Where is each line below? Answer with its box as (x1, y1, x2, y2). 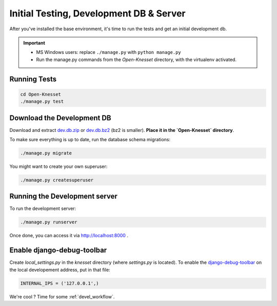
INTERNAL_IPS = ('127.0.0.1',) (20, 280, 100, 286)
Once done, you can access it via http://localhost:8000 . (9, 233, 128, 239)
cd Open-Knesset (20, 91, 62, 97)
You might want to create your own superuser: (9, 163, 108, 169)
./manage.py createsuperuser (20, 177, 94, 183)
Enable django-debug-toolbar (9, 246, 107, 255)
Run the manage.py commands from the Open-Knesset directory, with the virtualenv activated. (36, 56, 237, 63)
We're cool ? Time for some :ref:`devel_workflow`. (9, 293, 115, 300)
